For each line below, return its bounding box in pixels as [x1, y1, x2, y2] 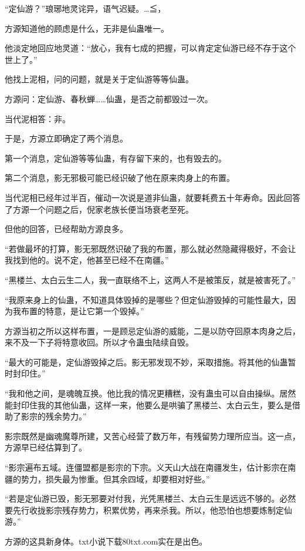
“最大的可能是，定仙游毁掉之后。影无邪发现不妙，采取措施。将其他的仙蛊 [5, 355, 288, 368]
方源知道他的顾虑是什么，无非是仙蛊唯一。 [5, 22, 169, 34]
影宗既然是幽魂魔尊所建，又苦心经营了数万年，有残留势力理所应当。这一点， [5, 429, 300, 442]
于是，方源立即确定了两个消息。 [5, 132, 128, 145]
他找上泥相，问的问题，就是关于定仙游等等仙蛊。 [5, 73, 194, 85]
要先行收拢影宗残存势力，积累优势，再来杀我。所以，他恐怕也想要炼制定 [5, 503, 284, 516]
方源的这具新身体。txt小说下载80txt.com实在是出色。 [5, 535, 208, 547]
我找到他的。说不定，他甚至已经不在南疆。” [5, 254, 169, 266]
